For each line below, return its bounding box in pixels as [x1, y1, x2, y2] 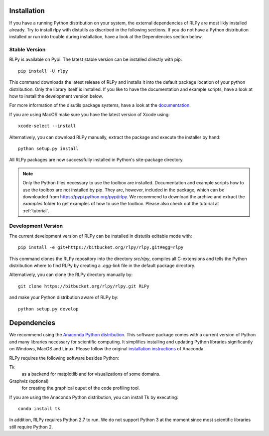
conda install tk [18, 406, 60, 411]
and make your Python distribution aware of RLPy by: [9, 294, 119, 300]
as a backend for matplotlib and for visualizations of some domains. [21, 371, 161, 377]
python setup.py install [18, 145, 79, 151]
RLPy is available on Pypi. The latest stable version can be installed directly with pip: [9, 56, 182, 62]
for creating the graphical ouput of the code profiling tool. [21, 385, 140, 391]
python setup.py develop [18, 306, 79, 311]
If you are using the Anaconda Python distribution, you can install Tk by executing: [9, 394, 179, 400]
